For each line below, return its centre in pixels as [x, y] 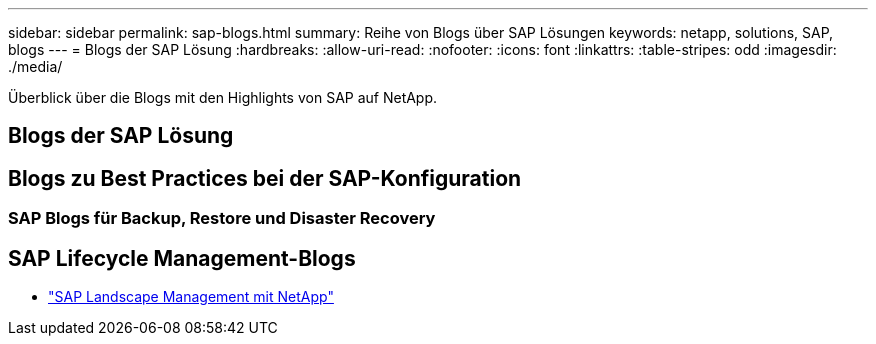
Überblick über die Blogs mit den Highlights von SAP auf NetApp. [223, 97]
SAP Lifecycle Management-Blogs [182, 258]
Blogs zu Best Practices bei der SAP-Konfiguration [265, 178]
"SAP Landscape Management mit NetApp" [191, 297]
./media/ [35, 66]
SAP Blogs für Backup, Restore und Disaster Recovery [222, 218]
